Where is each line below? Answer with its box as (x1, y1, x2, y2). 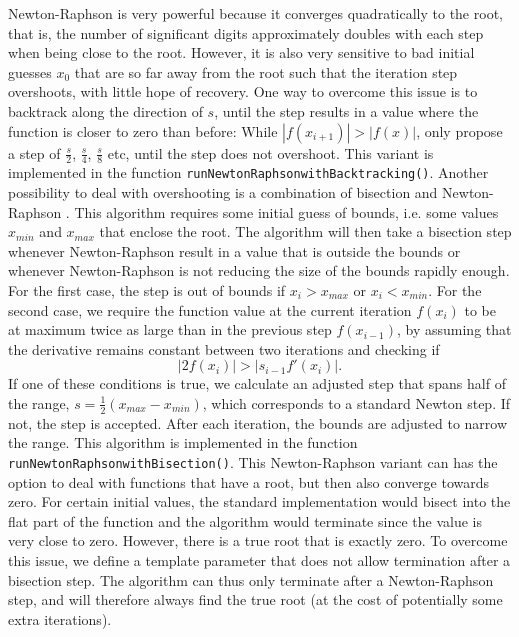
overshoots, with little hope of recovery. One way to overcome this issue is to (8, 81, 478, 102)
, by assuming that (397, 319, 512, 340)
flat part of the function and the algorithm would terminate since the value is (8, 510, 482, 531)
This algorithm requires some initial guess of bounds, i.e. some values (74, 201, 499, 222)
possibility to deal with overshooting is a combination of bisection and (8, 182, 438, 203)
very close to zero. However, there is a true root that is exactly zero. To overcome (8, 530, 508, 551)
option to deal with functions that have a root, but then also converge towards (8, 471, 490, 492)
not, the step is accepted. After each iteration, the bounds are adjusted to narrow (8, 412, 508, 433)
